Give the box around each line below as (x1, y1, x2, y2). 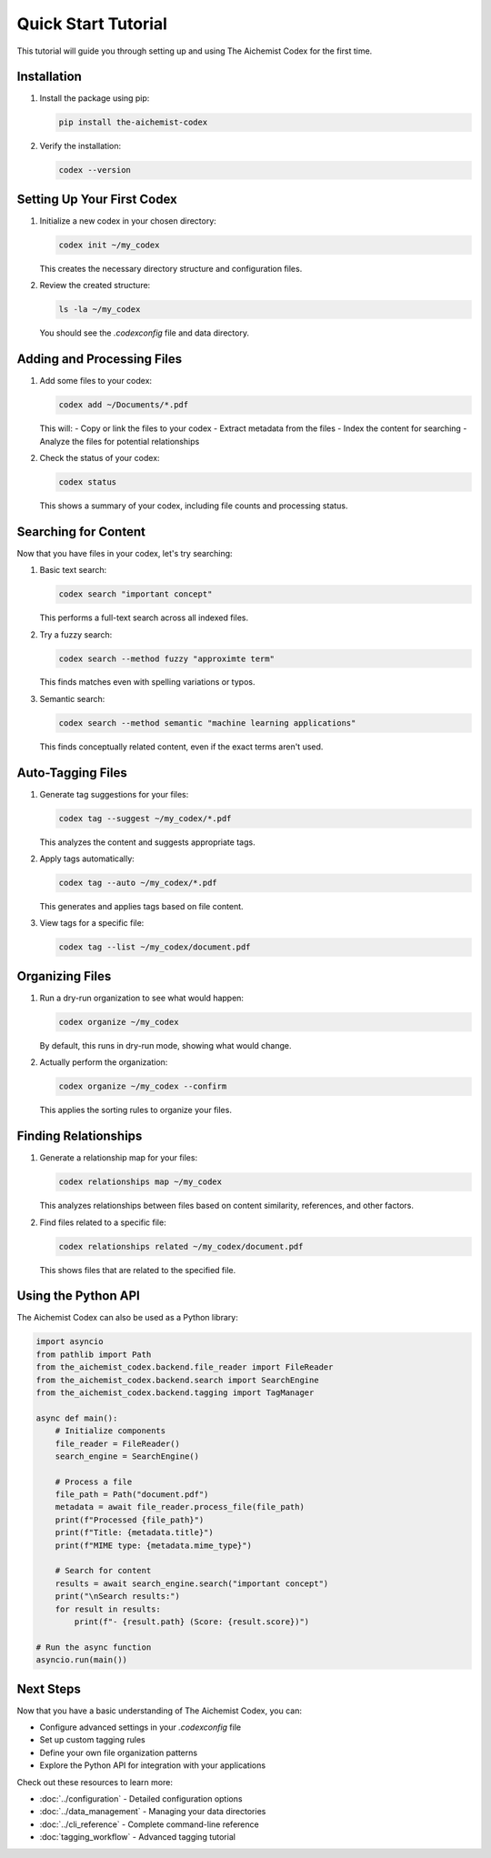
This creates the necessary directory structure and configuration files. (39, 263, 303, 274)
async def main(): (35, 1412, 118, 1423)
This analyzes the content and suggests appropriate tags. (39, 837, 256, 848)
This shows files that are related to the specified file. (39, 1264, 236, 1275)
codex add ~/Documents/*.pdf (58, 400, 189, 410)
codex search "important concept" (58, 589, 213, 599)
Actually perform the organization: (39, 1057, 168, 1068)
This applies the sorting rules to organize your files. (39, 1105, 232, 1116)
